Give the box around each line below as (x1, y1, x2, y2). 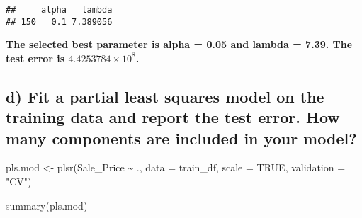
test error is (6, 50, 65, 65)
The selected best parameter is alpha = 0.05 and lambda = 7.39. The (6, 37, 353, 52)
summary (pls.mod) (6, 197, 88, 212)
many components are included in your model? (6, 127, 357, 149)
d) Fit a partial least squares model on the (6, 85, 324, 107)
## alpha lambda (6, 5, 113, 15)
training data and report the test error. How (6, 106, 340, 128)
